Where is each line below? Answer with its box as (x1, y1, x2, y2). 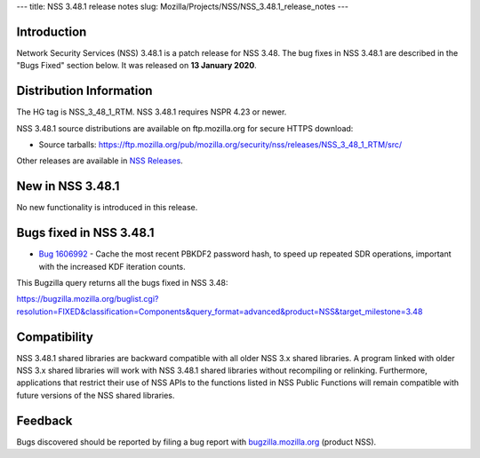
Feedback (16, 413, 73, 428)
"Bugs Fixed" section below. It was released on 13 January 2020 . (16, 60, 257, 71)
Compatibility (16, 329, 93, 344)
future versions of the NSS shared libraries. (16, 390, 175, 400)
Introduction (16, 24, 87, 39)
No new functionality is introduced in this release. (16, 202, 198, 213)
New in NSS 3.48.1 (16, 178, 120, 194)
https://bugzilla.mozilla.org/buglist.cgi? (16, 294, 159, 304)
